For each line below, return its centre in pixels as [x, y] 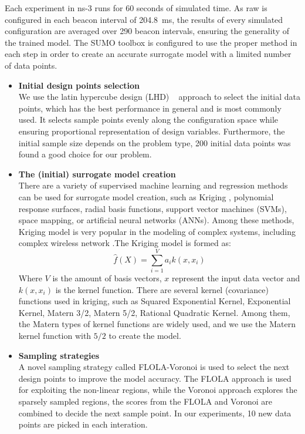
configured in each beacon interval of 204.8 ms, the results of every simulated [144, 19]
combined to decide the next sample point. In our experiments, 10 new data [155, 413]
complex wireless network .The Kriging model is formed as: [125, 243]
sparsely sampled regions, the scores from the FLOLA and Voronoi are [145, 401]
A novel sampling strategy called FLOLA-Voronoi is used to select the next [154, 367]
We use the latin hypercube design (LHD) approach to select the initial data [160, 97]
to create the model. [145, 335]
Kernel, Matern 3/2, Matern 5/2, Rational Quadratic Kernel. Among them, [154, 312]
